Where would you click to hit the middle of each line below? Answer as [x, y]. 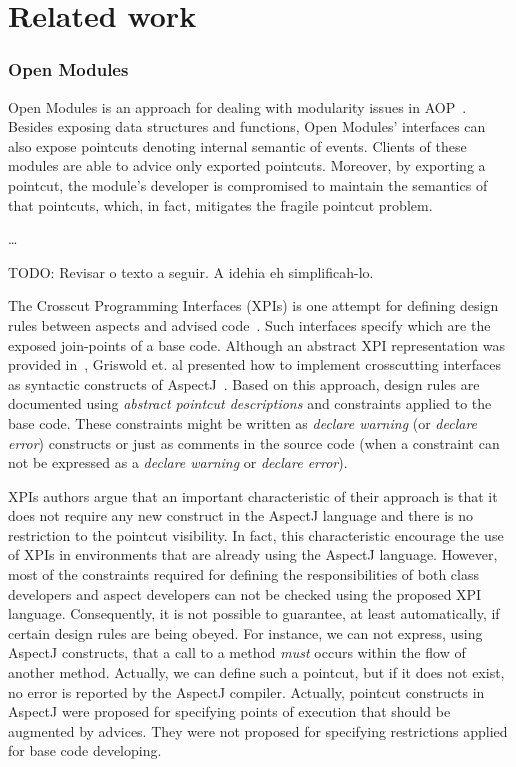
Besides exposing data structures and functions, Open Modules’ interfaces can [247, 126]
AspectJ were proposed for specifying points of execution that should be [229, 711]
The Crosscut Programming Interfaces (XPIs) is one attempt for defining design [253, 305]
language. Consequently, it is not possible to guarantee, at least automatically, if [254, 613]
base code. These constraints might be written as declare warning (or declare [243, 422]
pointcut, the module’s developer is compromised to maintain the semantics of [248, 184]
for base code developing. [85, 750]
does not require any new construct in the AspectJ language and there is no [240, 515]
